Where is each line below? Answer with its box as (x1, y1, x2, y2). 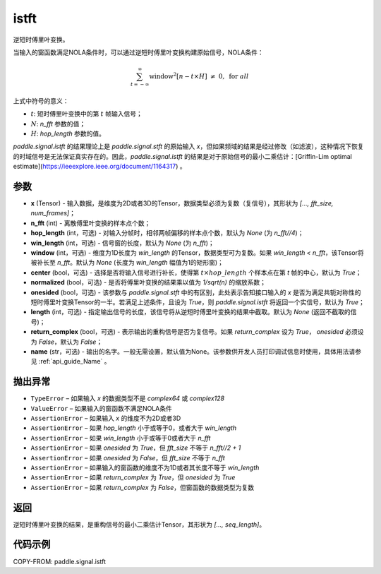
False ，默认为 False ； (38, 337, 103, 346)
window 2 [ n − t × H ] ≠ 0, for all (149, 71, 249, 80)
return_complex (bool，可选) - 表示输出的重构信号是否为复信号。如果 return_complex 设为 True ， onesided (30, 328, 344, 336)
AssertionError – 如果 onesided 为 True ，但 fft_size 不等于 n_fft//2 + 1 (30, 443, 241, 452)
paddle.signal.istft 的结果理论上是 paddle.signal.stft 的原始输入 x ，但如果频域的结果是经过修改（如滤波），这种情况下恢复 (13, 142, 364, 151)
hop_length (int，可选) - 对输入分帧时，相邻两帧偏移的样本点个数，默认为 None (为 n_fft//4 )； (30, 229, 304, 237)
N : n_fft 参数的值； (30, 119, 86, 128)
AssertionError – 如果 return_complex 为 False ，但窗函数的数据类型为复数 (30, 483, 255, 491)
